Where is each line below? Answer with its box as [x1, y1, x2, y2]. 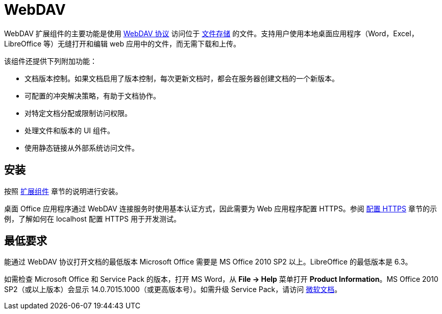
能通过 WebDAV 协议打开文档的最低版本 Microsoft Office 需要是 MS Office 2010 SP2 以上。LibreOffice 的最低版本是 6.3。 [4, 257, 412, 267]
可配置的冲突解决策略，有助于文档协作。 [24, 91, 160, 100]
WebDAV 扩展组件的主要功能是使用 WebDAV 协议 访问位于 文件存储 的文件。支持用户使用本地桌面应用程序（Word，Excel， [4, 29, 419, 38]
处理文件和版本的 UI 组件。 [24, 126, 115, 135]
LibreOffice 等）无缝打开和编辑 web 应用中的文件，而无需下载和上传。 [4, 39, 240, 48]
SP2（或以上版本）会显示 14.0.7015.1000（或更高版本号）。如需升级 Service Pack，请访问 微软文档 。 [4, 285, 342, 294]
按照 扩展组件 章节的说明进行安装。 [4, 186, 122, 196]
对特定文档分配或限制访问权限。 [24, 108, 132, 117]
